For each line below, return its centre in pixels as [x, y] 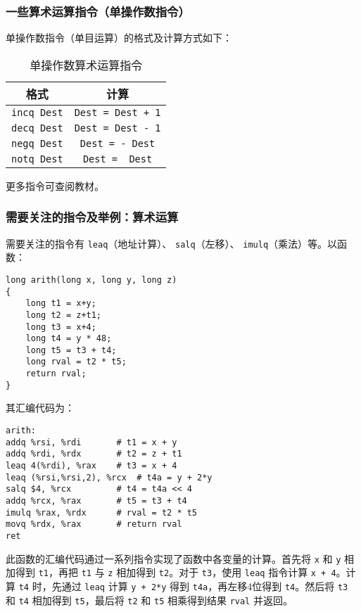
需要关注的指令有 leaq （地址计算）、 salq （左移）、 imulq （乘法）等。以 [172, 243]
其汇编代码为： [40, 408]
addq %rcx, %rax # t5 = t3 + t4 [96, 501]
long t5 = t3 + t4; [71, 350]
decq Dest [37, 128]
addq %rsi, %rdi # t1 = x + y [91, 442]
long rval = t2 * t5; [76, 362]
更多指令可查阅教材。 [55, 185]
